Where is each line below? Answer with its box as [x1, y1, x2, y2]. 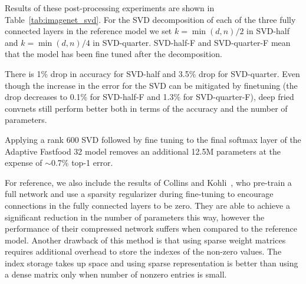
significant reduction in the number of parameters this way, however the [5, 211, 265, 223]
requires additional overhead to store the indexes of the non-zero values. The [5, 245, 282, 258]
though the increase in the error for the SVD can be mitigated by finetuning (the [5, 79, 298, 91]
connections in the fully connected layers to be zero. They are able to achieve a [5, 199, 290, 211]
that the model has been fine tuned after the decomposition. [5, 48, 222, 60]
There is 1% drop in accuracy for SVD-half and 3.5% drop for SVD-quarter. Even [5, 67, 300, 79]
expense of [5, 156, 42, 169]
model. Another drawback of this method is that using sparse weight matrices [5, 233, 286, 246]
